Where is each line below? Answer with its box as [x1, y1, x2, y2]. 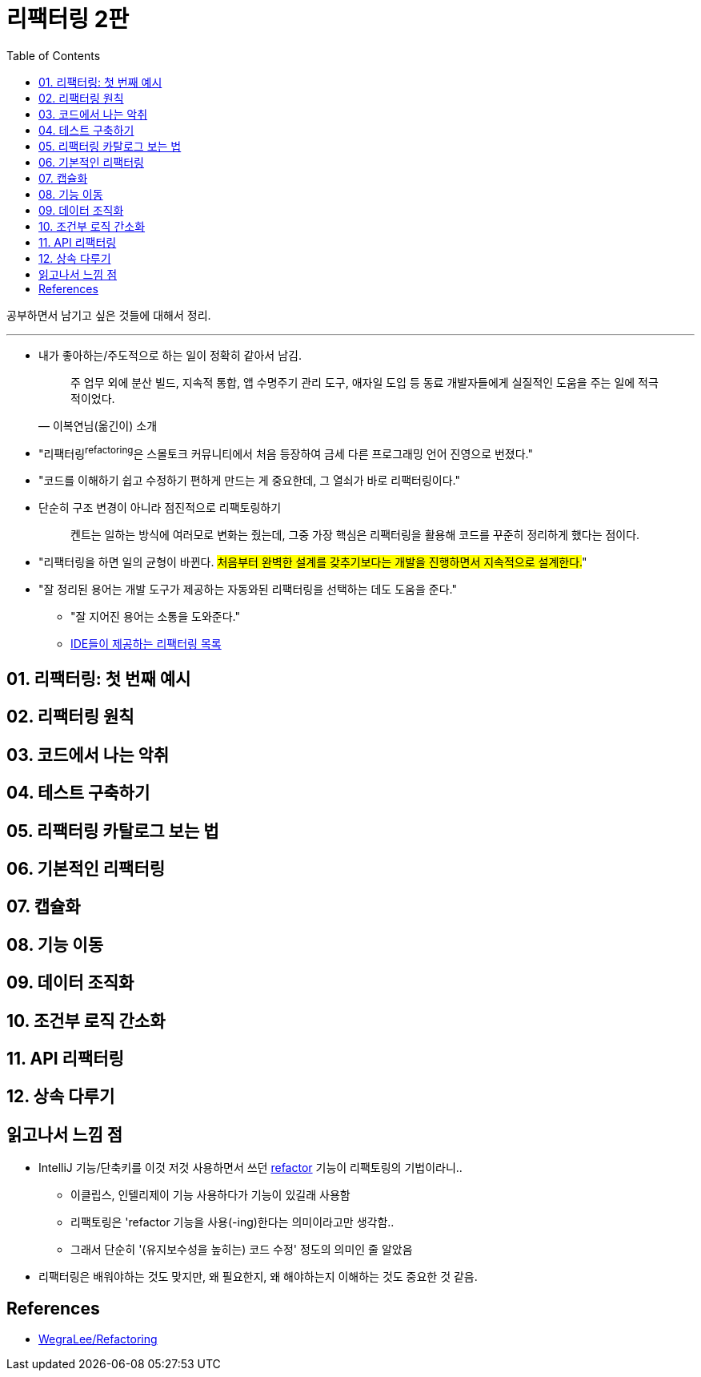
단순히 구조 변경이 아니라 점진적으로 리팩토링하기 [38, 501, 282, 515]
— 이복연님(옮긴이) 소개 [38, 418, 158, 433]
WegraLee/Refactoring [38, 1332, 158, 1347]
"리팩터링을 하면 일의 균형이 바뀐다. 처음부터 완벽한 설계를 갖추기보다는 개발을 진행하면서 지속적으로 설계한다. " [38, 555, 587, 570]
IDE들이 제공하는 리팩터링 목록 [70, 637, 222, 651]
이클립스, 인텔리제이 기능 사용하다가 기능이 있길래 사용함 [70, 1188, 350, 1202]
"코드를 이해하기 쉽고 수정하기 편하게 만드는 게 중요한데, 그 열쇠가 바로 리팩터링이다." [38, 473, 460, 488]
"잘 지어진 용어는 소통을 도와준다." [70, 610, 240, 624]
